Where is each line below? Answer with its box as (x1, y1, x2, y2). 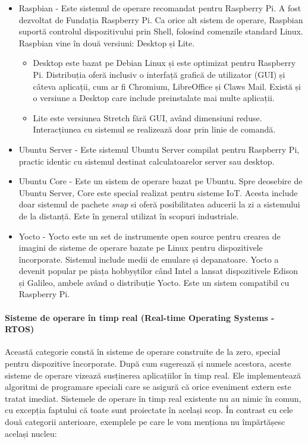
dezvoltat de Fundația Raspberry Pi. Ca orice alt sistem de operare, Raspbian (18, 13, 303, 26)
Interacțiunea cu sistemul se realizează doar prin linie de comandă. (33, 123, 276, 136)
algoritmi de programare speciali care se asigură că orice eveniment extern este (5, 380, 291, 393)
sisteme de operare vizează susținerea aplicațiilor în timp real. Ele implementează (5, 369, 301, 381)
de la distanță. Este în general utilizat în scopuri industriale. (18, 209, 239, 222)
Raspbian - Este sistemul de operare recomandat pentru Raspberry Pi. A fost (18, 2, 301, 14)
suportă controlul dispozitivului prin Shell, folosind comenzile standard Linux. (18, 25, 303, 37)
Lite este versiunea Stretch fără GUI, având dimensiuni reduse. (33, 111, 262, 124)
